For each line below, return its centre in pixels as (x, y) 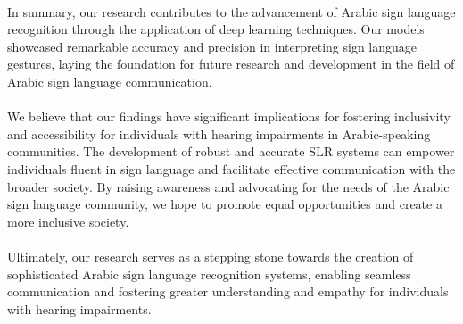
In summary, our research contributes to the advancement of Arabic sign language (231, 11)
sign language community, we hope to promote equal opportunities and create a (225, 204)
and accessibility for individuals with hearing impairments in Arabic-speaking (219, 133)
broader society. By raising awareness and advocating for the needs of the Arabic (228, 186)
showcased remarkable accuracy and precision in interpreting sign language (212, 46)
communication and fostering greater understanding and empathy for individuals (228, 291)
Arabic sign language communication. (110, 81)
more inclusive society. (68, 221)
